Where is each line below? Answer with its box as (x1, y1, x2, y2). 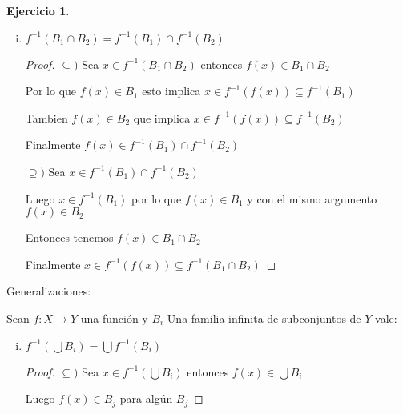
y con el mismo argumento (247, 190, 377, 207)
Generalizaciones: (6, 283, 91, 299)
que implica (133, 109, 191, 126)
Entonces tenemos (25, 229, 114, 246)
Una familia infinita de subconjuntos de (167, 309, 361, 326)
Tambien (25, 109, 68, 126)
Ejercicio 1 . (6, 2, 70, 18)
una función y (80, 309, 148, 326)
